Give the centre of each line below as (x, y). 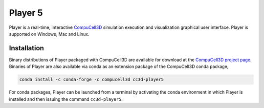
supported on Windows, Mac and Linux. (49, 34)
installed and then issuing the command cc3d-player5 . (66, 99)
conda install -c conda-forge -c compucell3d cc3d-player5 (91, 80)
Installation (26, 48)
